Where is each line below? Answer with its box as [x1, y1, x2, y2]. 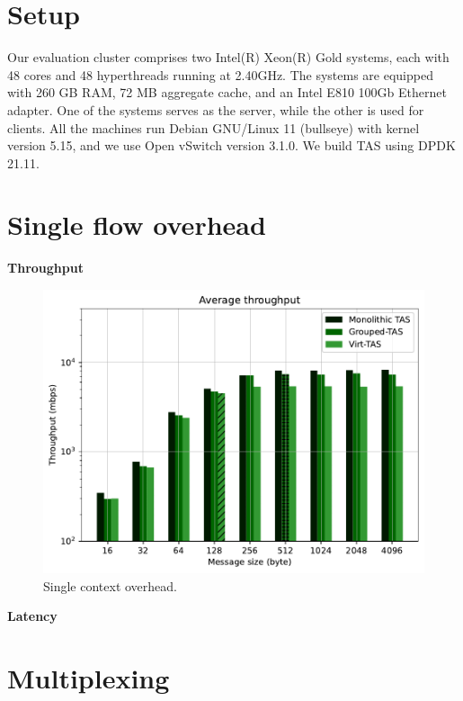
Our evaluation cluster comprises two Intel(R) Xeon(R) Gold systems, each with [7, 48, 450, 67]
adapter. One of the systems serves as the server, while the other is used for [7, 100, 424, 119]
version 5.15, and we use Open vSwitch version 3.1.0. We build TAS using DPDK [7, 136, 456, 155]
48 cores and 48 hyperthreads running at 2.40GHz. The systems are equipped [7, 65, 433, 84]
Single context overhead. [43, 576, 177, 595]
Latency [7, 607, 58, 625]
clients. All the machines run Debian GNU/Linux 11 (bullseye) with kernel [7, 118, 420, 137]
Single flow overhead [7, 206, 266, 243]
